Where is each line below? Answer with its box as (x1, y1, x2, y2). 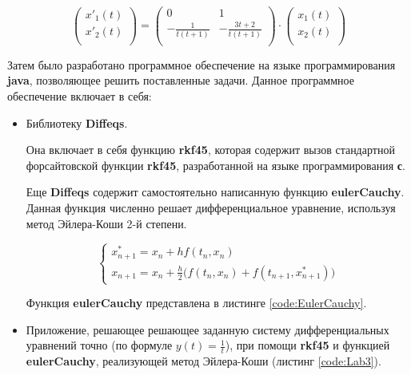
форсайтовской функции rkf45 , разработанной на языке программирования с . (26, 156, 405, 173)
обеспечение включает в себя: (7, 87, 152, 104)
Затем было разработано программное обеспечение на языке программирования (7, 56, 396, 73)
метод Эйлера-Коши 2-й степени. (26, 215, 187, 231)
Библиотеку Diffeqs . (26, 114, 128, 131)
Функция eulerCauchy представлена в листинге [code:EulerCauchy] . (26, 294, 367, 311)
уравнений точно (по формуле (26, 337, 173, 353)
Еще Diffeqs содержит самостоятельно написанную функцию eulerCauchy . (26, 184, 405, 200)
